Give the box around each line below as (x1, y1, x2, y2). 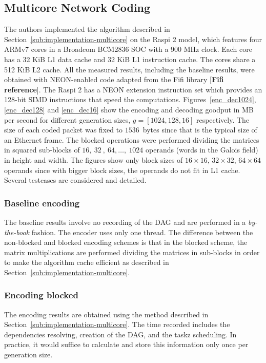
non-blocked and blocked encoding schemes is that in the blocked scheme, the (4, 237, 248, 247)
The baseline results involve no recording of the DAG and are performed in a (4, 216, 246, 227)
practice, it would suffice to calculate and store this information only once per (4, 339, 249, 350)
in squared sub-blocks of (4, 144, 80, 155)
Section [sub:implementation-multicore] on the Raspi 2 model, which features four (4, 33, 262, 44)
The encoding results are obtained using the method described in (4, 309, 209, 319)
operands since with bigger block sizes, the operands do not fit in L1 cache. (4, 164, 240, 175)
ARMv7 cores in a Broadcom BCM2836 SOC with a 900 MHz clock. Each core (4, 44, 252, 54)
